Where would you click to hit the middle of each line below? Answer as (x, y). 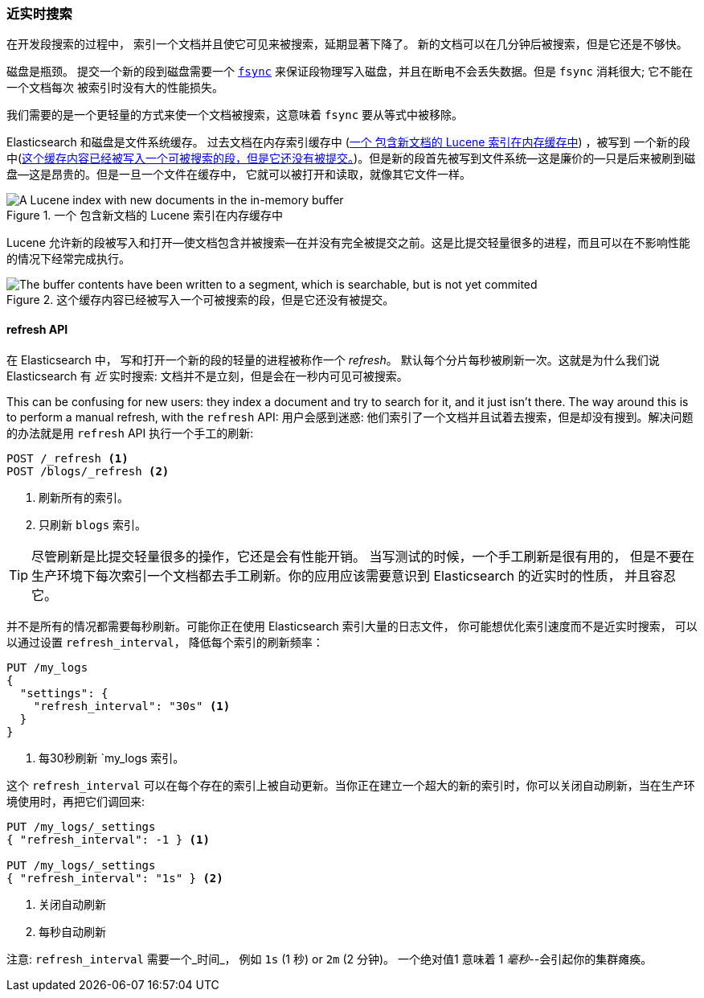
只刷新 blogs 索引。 (93, 524)
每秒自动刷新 (72, 931)
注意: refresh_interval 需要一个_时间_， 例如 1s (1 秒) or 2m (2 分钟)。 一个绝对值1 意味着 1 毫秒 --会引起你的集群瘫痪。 (329, 959)
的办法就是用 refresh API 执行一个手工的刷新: (130, 433)
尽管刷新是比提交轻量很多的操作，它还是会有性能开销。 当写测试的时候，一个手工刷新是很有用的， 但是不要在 (363, 556)
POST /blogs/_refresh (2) (88, 471)
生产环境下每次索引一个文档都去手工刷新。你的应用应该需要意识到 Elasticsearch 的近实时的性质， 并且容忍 (354, 575)
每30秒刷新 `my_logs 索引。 (112, 758)
